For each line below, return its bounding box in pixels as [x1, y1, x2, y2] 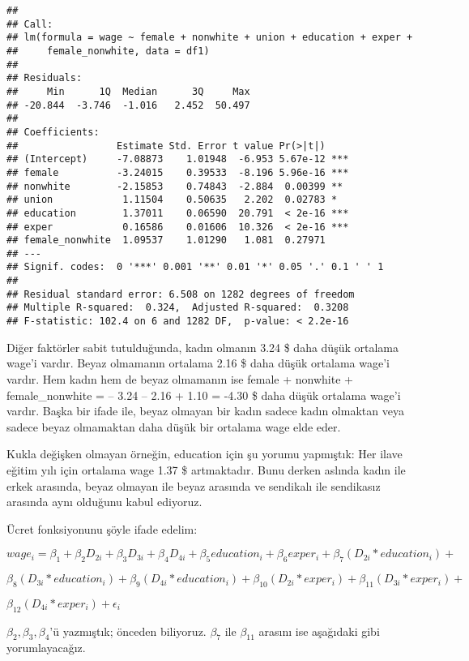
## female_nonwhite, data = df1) [6, 45, 210, 57]
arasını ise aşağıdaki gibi [258, 622, 380, 639]
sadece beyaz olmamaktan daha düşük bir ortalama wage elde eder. [6, 418, 341, 435]
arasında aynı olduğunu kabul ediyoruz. [6, 493, 203, 510]
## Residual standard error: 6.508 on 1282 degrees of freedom [6, 288, 355, 300]
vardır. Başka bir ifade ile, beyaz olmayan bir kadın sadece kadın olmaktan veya [6, 402, 404, 419]
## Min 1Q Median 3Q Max [6, 85, 250, 97]
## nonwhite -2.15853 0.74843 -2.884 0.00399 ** [6, 180, 343, 192]
